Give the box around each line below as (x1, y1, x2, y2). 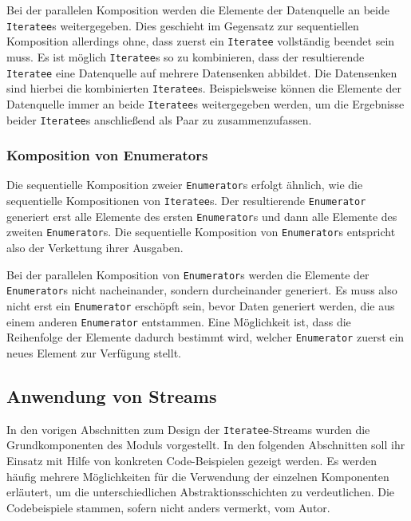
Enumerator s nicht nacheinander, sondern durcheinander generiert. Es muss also (6, 282, 397, 298)
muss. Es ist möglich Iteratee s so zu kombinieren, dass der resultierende (6, 48, 365, 65)
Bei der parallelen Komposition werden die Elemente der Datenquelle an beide (6, 2, 389, 18)
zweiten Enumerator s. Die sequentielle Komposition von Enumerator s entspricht (6, 223, 396, 240)
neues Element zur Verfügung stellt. (6, 344, 181, 361)
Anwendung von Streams (6, 383, 217, 408)
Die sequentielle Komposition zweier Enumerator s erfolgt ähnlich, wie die (6, 176, 363, 193)
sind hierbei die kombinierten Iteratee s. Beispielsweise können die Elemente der (6, 80, 401, 97)
